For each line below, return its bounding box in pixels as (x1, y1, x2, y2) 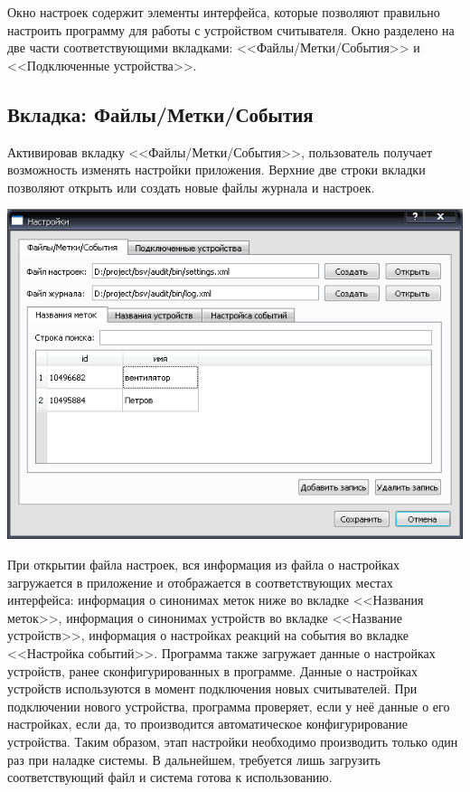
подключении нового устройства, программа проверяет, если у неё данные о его (7, 696, 450, 715)
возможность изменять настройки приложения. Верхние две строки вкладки (7, 160, 426, 179)
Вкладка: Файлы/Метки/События (7, 99, 314, 127)
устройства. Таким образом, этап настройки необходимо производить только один (7, 731, 458, 750)
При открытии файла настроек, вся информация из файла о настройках (7, 554, 400, 573)
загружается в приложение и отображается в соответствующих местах (7, 572, 393, 591)
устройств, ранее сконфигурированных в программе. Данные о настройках (7, 661, 418, 680)
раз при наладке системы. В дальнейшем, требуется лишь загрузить (7, 750, 381, 768)
